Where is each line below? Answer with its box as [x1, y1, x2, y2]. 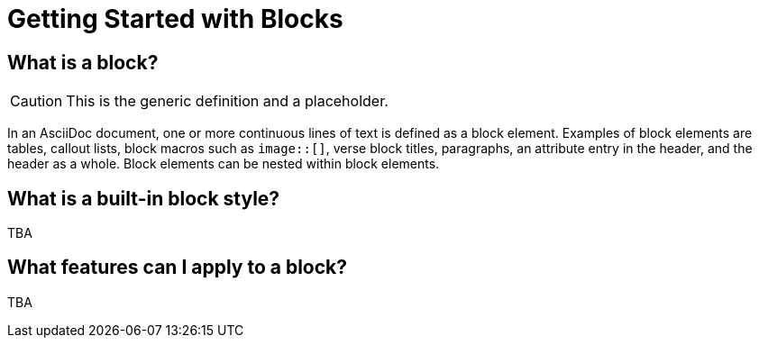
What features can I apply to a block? [7, 256, 348, 279]
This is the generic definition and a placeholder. [66, 92, 389, 111]
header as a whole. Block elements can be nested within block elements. [7, 156, 440, 172]
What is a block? [7, 50, 159, 74]
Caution [10, 92, 63, 111]
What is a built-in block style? [7, 186, 280, 210]
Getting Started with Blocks [7, 4, 343, 34]
